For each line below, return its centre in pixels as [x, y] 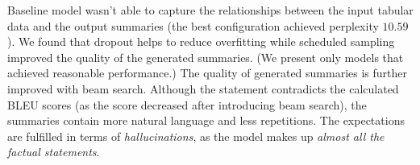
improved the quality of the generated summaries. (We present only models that [206, 57]
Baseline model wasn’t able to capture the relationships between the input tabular [210, 10]
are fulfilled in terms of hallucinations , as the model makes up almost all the [196, 136]
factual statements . [54, 152]
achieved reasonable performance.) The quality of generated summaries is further [208, 73]
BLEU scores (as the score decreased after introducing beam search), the [187, 104]
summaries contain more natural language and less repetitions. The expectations [206, 120]
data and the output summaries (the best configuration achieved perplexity [193, 25]
